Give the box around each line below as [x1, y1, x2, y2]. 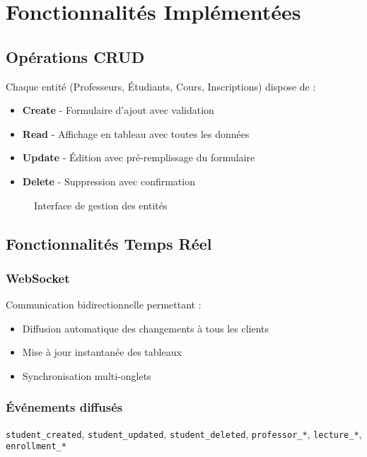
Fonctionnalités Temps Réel [6, 232, 212, 254]
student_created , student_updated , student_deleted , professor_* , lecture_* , [6, 426, 362, 441]
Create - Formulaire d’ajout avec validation [22, 103, 214, 117]
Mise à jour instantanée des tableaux [22, 345, 182, 359]
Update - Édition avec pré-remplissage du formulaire [22, 150, 255, 165]
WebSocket [6, 269, 70, 287]
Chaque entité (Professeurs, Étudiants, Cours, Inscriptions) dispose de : [6, 79, 316, 93]
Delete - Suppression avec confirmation [22, 173, 195, 188]
